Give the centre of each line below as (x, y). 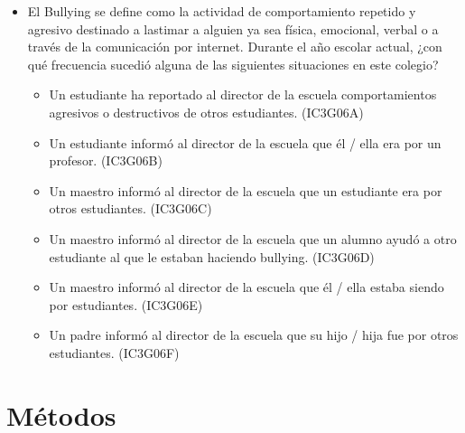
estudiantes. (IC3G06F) (114, 352)
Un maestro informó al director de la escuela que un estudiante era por (246, 190)
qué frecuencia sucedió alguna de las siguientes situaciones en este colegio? (233, 64)
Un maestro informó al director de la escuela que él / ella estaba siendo (246, 287)
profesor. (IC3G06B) (106, 160)
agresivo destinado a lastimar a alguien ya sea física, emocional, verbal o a (233, 28)
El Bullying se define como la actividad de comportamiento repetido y (222, 11)
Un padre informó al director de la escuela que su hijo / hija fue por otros (254, 335)
